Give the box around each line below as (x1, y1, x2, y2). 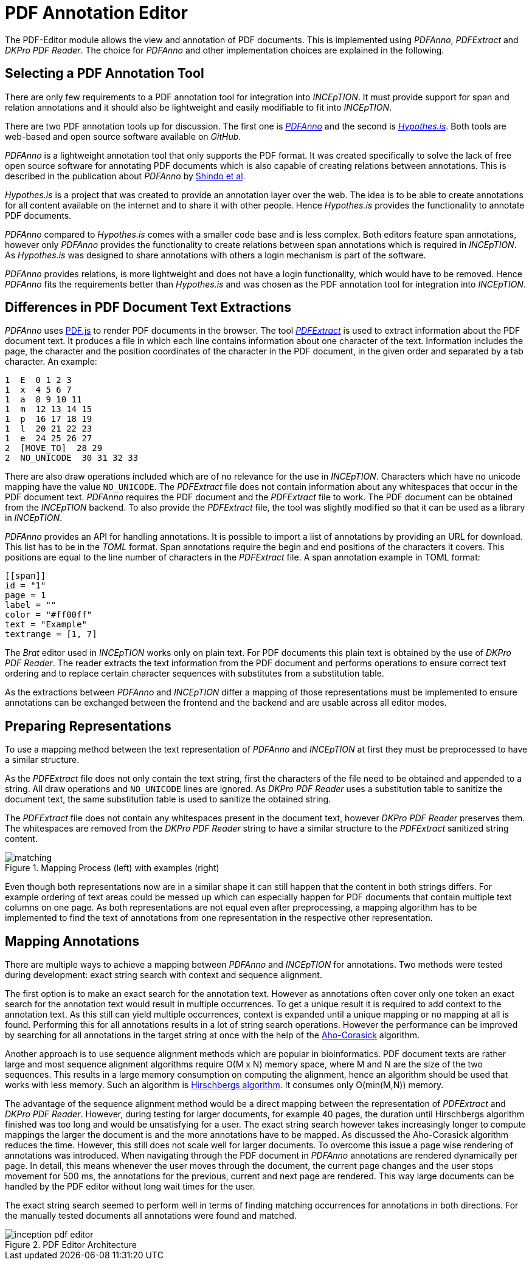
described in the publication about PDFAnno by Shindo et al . (5, 170, 246, 181)
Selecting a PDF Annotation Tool (5, 66, 204, 81)
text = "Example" (5, 619, 87, 630)
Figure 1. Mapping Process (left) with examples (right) (5, 863, 219, 874)
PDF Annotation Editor (5, 2, 188, 23)
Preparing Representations (5, 718, 171, 734)
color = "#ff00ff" (5, 610, 92, 620)
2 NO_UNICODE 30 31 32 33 (5, 453, 139, 463)
